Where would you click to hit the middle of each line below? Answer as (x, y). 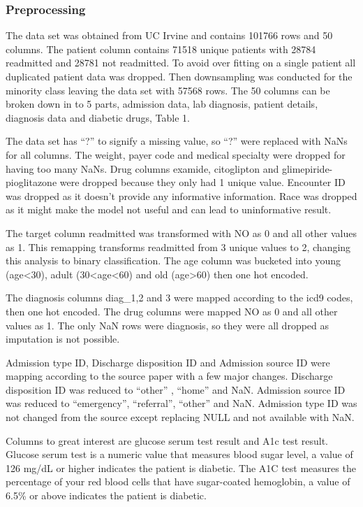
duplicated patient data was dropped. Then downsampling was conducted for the (179, 76)
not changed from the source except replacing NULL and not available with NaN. (180, 417)
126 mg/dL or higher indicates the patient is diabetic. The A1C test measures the (181, 467)
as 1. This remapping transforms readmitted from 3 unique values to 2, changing (178, 247)
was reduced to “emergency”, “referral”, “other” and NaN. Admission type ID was (181, 403)
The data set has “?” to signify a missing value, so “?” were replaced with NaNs (177, 141)
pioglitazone (31, 182)
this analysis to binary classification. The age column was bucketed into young (173, 260)
